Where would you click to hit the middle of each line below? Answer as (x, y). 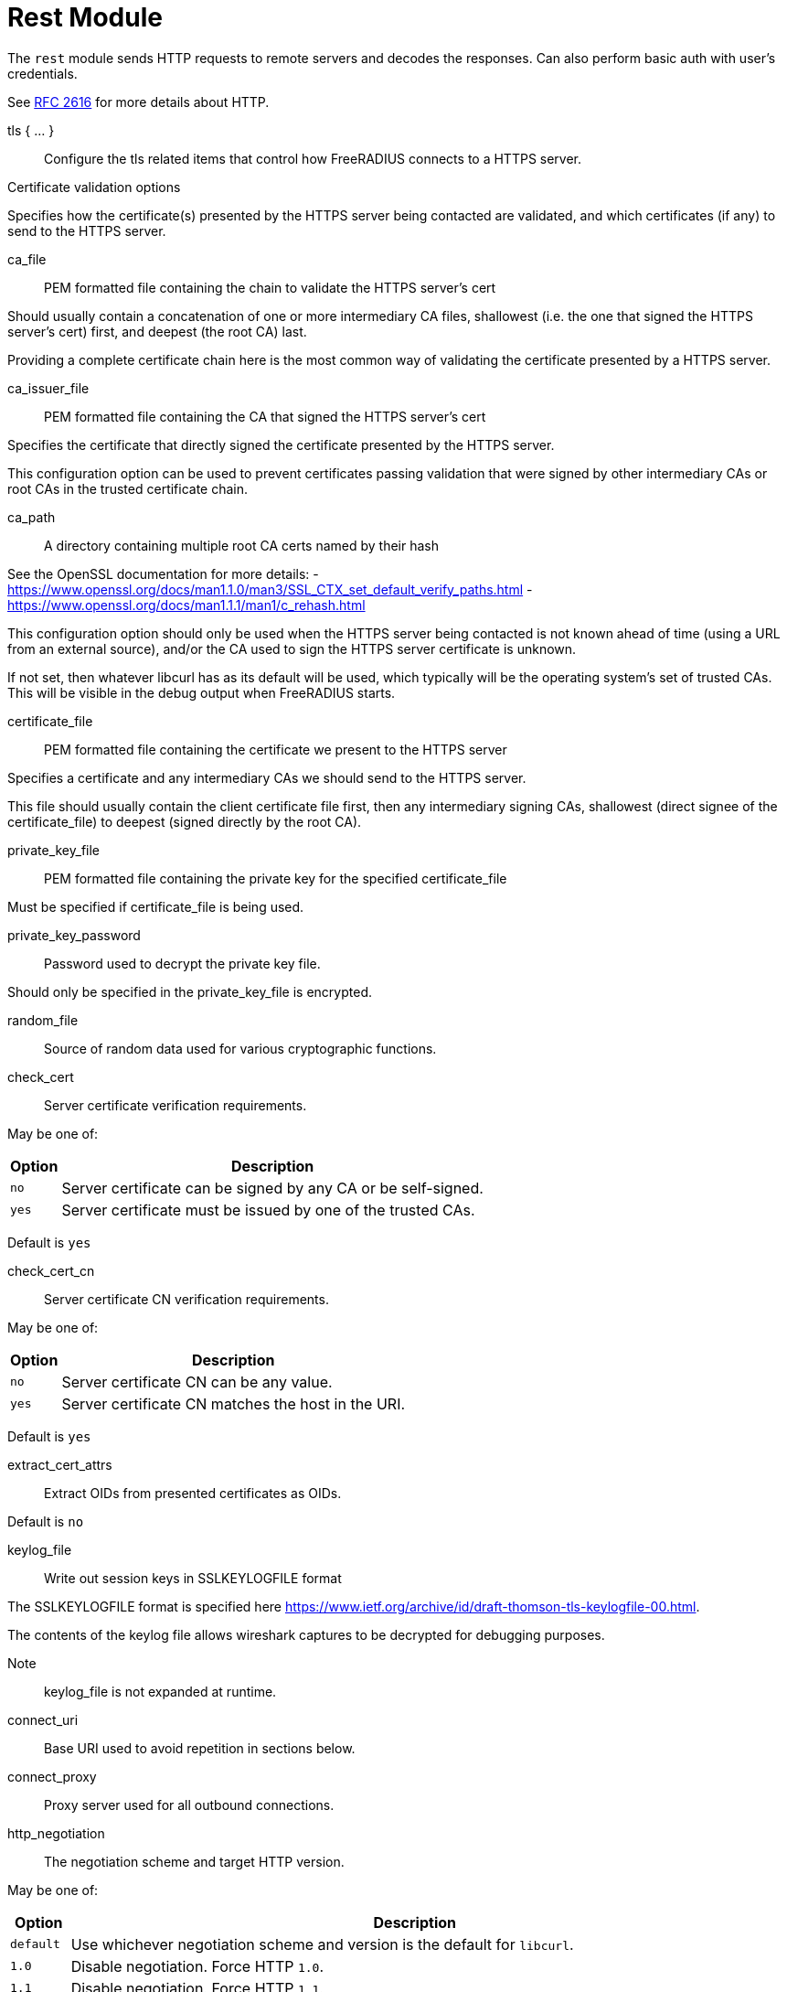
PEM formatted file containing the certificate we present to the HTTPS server (276, 749)
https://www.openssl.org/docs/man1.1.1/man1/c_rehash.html (186, 605)
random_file (43, 1020)
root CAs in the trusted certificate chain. (128, 488)
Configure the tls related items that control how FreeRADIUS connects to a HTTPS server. (313, 158)
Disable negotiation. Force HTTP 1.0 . (197, 1966)
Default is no (46, 1521)
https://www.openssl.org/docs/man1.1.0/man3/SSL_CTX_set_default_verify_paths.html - (270, 589)
